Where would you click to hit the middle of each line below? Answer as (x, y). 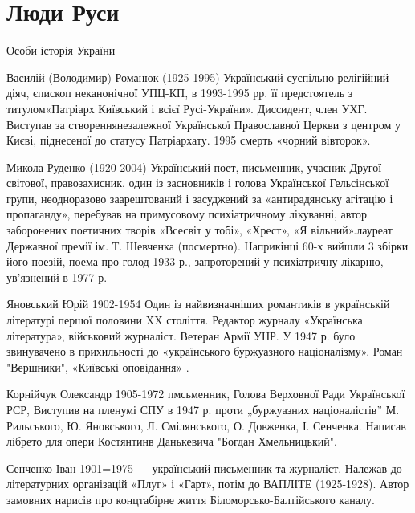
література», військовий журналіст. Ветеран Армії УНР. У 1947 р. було (181, 335)
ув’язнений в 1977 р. (57, 277)
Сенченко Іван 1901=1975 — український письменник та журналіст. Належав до (204, 468)
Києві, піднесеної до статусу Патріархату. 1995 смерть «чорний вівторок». (189, 140)
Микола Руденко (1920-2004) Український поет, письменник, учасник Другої (194, 167)
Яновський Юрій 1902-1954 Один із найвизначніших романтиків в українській (198, 304)
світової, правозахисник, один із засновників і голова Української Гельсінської (198, 183)
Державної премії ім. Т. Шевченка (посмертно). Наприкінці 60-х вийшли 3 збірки (207, 245)
